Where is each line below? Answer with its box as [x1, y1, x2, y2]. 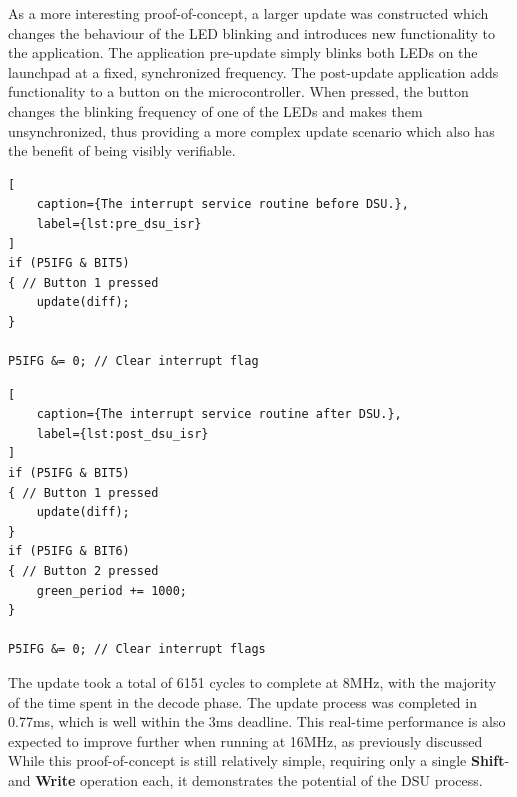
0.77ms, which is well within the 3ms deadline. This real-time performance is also [8, 711, 506, 732]
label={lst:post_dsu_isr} [36, 426, 209, 441]
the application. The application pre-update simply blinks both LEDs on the [8, 42, 478, 63]
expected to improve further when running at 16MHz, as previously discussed [8, 730, 483, 751]
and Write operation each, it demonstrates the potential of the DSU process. [8, 769, 483, 790]
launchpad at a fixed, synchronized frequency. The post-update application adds [8, 61, 499, 82]
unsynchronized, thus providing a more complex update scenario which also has [8, 120, 495, 141]
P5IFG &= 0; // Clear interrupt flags [8, 642, 266, 657]
